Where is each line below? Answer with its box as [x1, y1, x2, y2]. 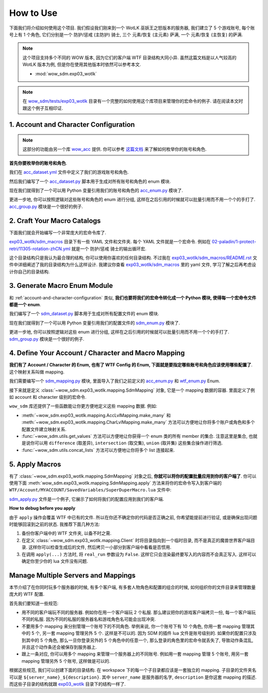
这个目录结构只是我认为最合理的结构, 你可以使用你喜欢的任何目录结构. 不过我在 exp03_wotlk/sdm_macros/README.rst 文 [9, 255, 258, 261]
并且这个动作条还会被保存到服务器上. [21, 644, 97, 650]
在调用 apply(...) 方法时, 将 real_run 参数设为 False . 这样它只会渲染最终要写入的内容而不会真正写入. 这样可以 [21, 551, 257, 557]
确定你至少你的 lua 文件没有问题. [21, 558, 88, 564]
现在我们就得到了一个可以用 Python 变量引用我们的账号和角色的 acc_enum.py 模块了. [9, 188, 183, 194]
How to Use [9, 7, 58, 18]
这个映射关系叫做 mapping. [9, 369, 65, 375]
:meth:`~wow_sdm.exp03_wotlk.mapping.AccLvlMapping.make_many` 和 [21, 412, 171, 418]
